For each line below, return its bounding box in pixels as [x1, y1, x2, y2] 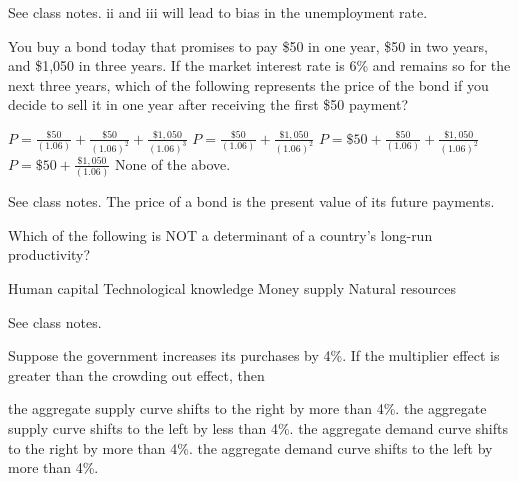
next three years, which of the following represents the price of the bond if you [8, 74, 489, 95]
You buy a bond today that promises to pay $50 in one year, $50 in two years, [8, 35, 488, 56]
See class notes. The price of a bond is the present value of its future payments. [8, 191, 495, 212]
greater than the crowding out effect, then [8, 364, 265, 385]
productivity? [8, 244, 91, 265]
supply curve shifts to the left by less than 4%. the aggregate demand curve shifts [8, 417, 508, 438]
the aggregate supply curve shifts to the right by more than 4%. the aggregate [8, 398, 487, 419]
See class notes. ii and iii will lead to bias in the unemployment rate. [8, 2, 428, 22]
